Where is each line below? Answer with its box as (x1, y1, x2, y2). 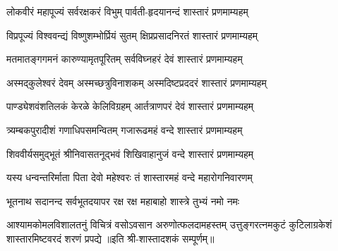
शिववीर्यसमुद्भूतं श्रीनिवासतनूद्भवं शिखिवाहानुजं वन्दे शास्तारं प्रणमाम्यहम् (6, 146, 254, 161)
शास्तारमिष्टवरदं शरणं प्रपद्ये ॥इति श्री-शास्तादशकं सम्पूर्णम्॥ (6, 231, 215, 245)
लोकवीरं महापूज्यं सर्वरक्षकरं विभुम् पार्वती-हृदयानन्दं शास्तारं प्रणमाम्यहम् (6, 4, 248, 18)
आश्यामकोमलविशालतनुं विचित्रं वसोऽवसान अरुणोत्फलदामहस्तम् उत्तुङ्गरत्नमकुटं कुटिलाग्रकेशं (6, 217, 332, 232)
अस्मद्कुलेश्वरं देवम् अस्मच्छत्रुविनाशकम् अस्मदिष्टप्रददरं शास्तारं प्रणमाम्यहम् (6, 75, 267, 90)
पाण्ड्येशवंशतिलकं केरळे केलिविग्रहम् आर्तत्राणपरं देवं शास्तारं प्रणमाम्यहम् (6, 99, 254, 114)
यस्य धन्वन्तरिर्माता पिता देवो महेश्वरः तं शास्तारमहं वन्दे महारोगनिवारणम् (6, 170, 253, 185)
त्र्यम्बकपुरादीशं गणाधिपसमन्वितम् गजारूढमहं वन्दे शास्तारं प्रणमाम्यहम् (6, 122, 243, 137)
